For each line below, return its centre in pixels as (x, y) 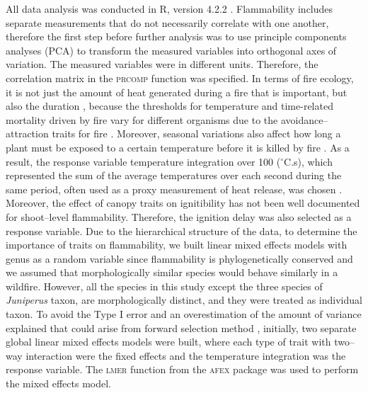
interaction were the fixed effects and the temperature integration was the (186, 355)
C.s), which (308, 161)
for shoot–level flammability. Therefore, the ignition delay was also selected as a (179, 216)
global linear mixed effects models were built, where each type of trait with (168, 342)
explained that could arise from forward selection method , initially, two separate (181, 327)
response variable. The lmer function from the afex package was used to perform (182, 369)
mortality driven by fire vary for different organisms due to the (142, 119)
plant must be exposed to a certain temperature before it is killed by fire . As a (178, 147)
